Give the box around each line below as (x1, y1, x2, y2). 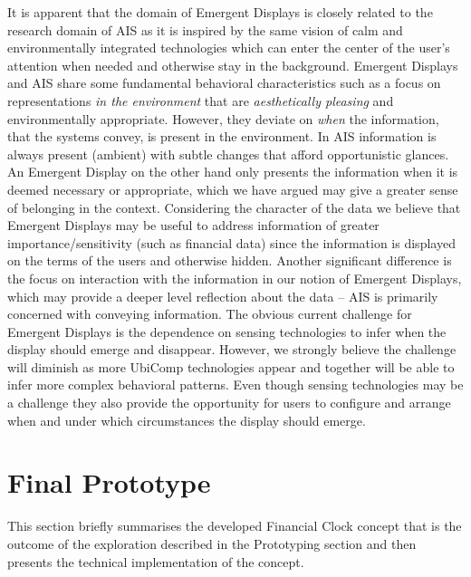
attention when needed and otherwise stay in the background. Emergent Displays (7, 55, 458, 74)
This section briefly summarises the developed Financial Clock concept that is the (7, 516, 462, 535)
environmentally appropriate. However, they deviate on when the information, (7, 109, 439, 128)
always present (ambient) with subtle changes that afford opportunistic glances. (7, 144, 449, 163)
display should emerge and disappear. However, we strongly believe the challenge (7, 340, 457, 359)
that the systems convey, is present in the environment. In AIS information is (7, 127, 437, 146)
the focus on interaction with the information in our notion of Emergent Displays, (7, 268, 462, 287)
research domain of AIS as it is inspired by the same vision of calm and (7, 20, 403, 39)
